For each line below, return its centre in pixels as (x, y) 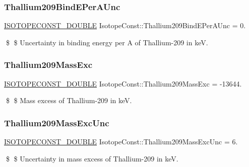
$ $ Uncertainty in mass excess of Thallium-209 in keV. (92, 158)
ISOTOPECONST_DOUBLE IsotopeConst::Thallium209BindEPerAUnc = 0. (125, 25)
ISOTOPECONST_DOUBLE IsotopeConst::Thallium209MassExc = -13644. (123, 83)
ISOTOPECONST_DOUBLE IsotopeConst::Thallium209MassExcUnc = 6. (121, 142)
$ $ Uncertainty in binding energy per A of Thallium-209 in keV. (107, 42)
